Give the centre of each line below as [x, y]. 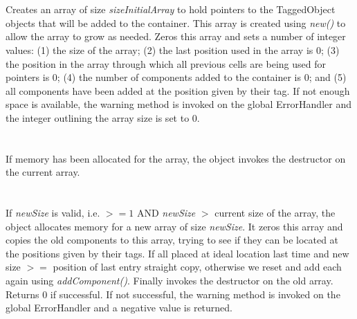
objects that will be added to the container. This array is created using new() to [176, 22]
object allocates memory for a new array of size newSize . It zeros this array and [174, 226]
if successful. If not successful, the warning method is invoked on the [195, 294]
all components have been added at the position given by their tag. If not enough [178, 90]
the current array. [43, 172]
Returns [22, 294]
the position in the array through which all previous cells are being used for [166, 63]
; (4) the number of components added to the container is [179, 77]
